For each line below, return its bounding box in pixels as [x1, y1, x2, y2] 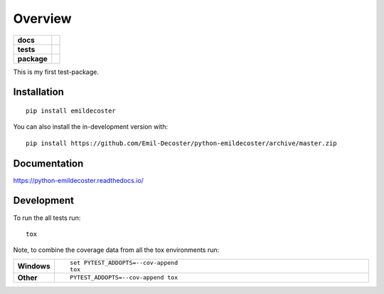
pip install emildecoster [26, 107, 117, 115]
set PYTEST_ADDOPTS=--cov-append [70, 258, 178, 266]
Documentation [13, 157, 84, 169]
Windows [17, 261, 50, 271]
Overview [13, 11, 72, 26]
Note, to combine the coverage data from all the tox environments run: [13, 246, 220, 254]
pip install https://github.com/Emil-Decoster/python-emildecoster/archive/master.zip [26, 139, 337, 147]
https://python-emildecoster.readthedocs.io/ [13, 176, 144, 184]
